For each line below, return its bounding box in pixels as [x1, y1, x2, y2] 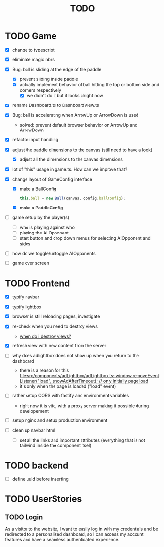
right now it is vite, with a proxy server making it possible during [19, 403, 149, 409]
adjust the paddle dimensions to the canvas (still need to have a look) [12, 147, 153, 153]
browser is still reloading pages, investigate [12, 313, 100, 319]
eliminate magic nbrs [12, 57, 55, 62]
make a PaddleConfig [19, 205, 63, 210]
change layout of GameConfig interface [12, 176, 92, 182]
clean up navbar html [12, 427, 55, 433]
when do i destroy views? [19, 333, 71, 339]
